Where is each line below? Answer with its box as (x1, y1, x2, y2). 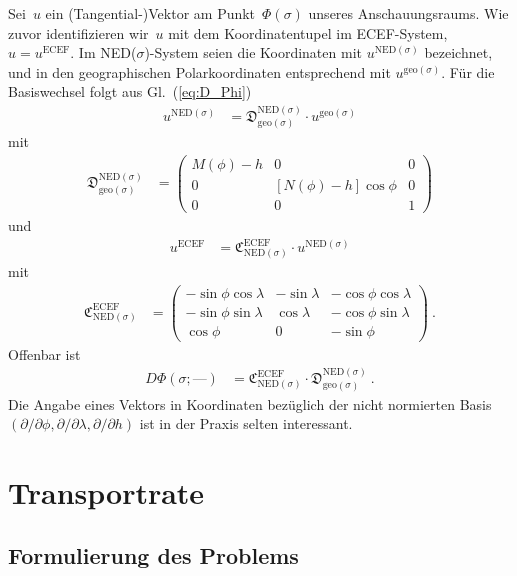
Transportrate (8, 471, 205, 512)
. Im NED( (70, 42, 137, 63)
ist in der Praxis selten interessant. (139, 413, 353, 434)
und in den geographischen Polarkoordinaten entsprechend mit (8, 61, 391, 82)
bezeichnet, (424, 42, 493, 63)
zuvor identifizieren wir (8, 22, 149, 43)
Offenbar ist (8, 343, 81, 364)
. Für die (441, 61, 495, 82)
